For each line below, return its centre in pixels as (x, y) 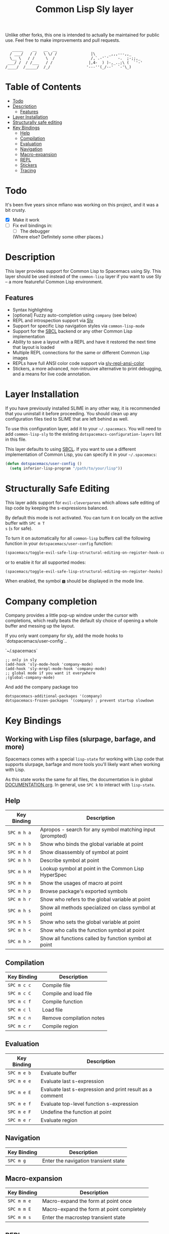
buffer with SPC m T (25, 523)
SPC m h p (19, 891)
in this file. (16, 439)
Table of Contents (43, 87)
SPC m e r (19, 1120)
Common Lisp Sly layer (84, 9)
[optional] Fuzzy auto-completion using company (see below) (75, 315)
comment (52, 1096)
